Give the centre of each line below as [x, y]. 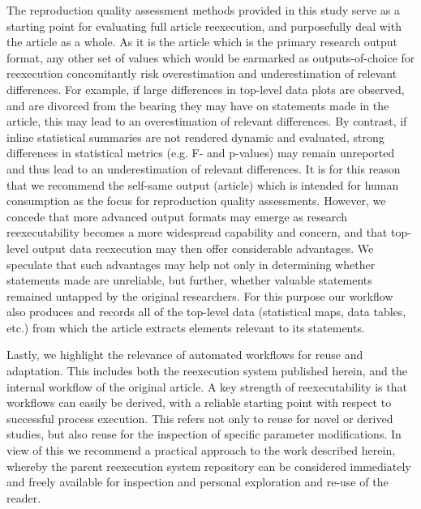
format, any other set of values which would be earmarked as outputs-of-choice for [211, 57]
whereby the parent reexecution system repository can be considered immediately [209, 466]
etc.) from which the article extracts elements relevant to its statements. [186, 327]
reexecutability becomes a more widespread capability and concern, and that [197, 232]
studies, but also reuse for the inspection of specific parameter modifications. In [204, 434]
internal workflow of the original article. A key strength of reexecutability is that [207, 386]
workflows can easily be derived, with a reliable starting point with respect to [199, 402]
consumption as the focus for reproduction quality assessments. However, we [196, 201]
